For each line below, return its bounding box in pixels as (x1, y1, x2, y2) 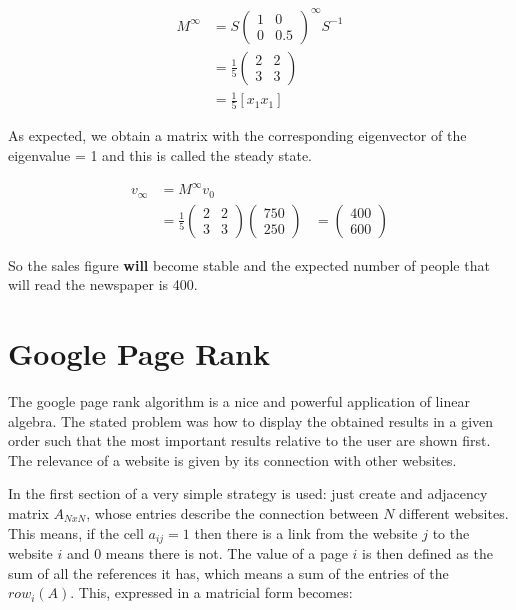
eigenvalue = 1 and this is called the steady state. (8, 145, 312, 166)
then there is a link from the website (194, 522, 418, 543)
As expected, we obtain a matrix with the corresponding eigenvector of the (8, 125, 467, 146)
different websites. (399, 502, 509, 523)
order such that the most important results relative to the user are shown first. (8, 430, 491, 451)
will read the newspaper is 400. (8, 274, 198, 295)
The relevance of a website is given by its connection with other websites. (8, 449, 457, 470)
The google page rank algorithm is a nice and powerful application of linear (8, 390, 470, 411)
